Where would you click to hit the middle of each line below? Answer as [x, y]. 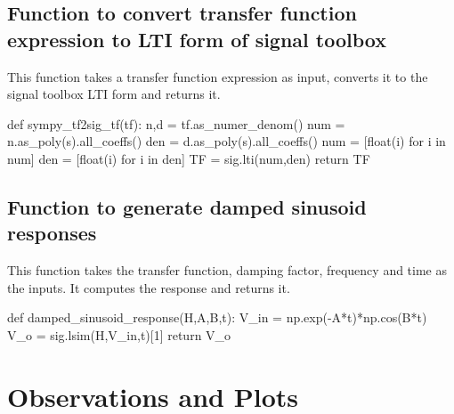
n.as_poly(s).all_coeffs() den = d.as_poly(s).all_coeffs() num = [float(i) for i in [227, 141]
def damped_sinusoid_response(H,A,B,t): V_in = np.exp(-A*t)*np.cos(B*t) [217, 317]
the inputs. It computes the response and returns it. [149, 287]
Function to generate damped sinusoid [187, 206]
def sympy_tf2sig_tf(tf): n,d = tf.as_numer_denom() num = [176, 123]
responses [52, 233]
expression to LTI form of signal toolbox [197, 39]
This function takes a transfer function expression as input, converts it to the [218, 76]
